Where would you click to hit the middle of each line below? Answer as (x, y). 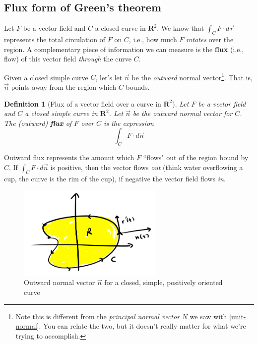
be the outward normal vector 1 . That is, (192, 76)
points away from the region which (64, 87)
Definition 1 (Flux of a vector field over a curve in (83, 103)
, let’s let (109, 77)
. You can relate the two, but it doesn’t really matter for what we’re (142, 326)
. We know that (181, 28)
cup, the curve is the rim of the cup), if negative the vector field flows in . (115, 178)
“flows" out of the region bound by (196, 157)
